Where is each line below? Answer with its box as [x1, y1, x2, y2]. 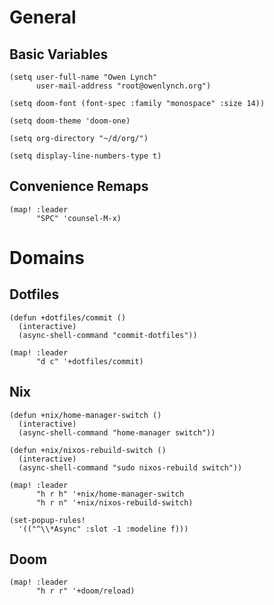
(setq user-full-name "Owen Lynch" [9, 72, 158, 82]
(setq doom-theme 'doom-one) [9, 116, 131, 126]
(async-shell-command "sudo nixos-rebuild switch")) [18, 462, 243, 473]
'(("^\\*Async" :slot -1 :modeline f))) [18, 524, 189, 534]
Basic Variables [9, 46, 109, 63]
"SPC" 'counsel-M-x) [35, 213, 122, 223]
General [9, 6, 77, 29]
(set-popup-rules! [9, 515, 86, 525]
